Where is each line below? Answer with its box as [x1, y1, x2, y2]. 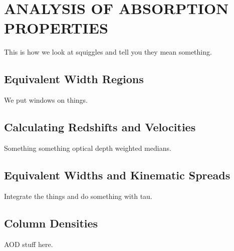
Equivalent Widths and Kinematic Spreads [4, 167, 230, 182]
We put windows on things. [4, 95, 88, 105]
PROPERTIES [4, 18, 108, 38]
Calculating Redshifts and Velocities [4, 119, 196, 135]
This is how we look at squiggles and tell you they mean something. [4, 47, 212, 57]
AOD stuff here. [4, 238, 53, 249]
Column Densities [4, 215, 98, 230]
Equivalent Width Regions [4, 71, 144, 87]
